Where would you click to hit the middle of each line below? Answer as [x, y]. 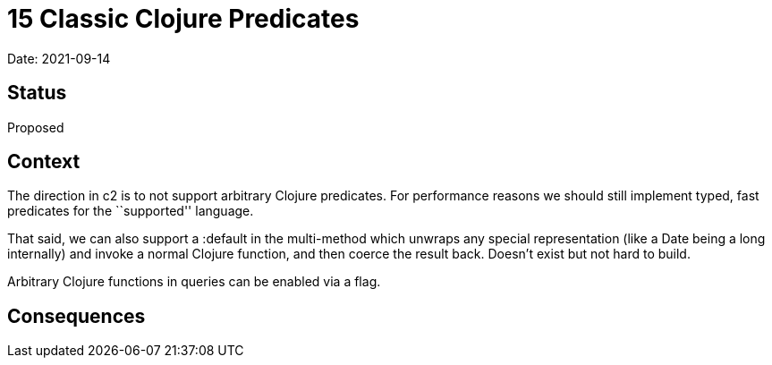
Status [37, 93]
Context [44, 162]
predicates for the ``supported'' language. [131, 211]
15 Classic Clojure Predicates [183, 19]
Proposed [36, 127]
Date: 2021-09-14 [59, 58]
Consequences [76, 316]
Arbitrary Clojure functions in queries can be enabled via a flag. [194, 282]
